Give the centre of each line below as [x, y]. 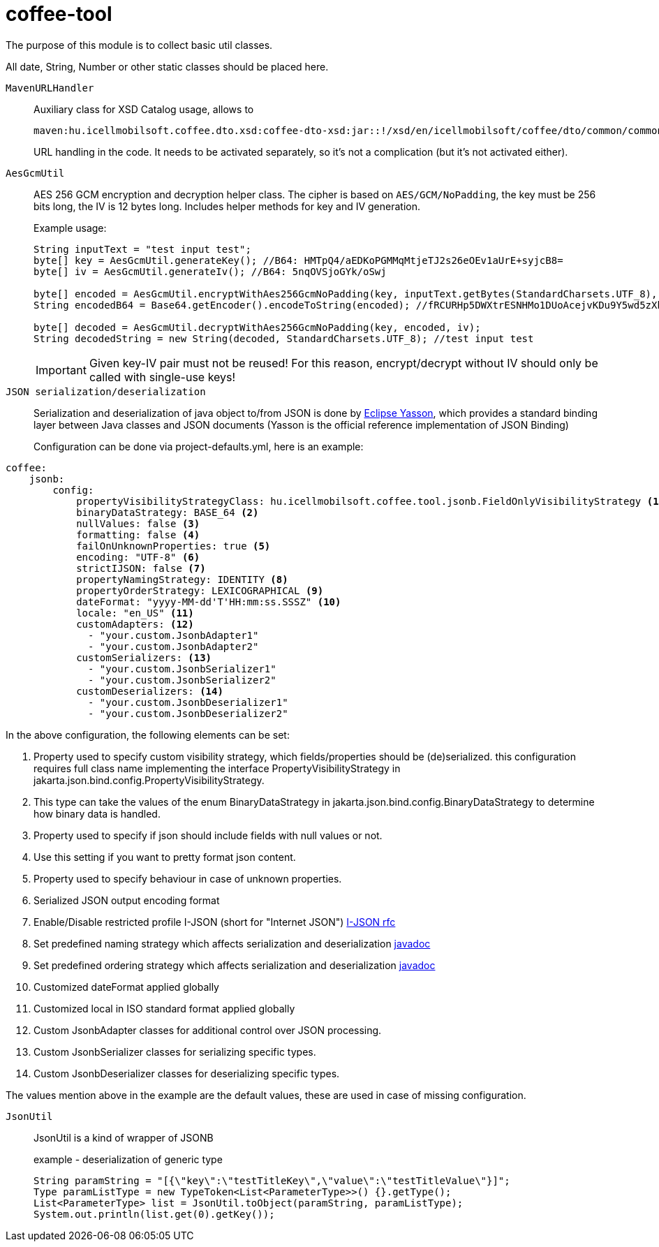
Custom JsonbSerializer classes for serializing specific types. [175, 1052]
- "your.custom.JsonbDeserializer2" [188, 713]
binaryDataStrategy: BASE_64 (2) [168, 512]
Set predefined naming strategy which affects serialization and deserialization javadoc [232, 943]
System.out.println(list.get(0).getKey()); [154, 1214]
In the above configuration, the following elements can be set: [148, 735]
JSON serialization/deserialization [106, 391]
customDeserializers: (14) [150, 691]
